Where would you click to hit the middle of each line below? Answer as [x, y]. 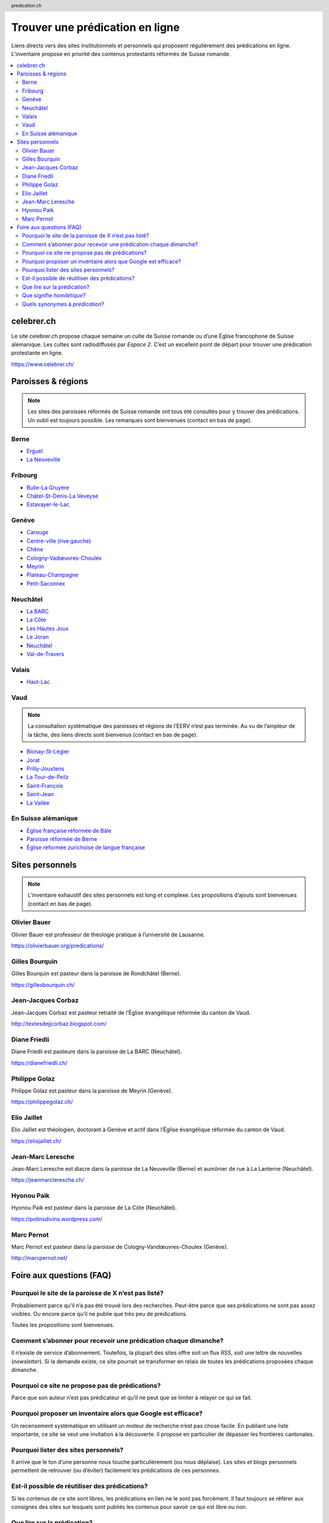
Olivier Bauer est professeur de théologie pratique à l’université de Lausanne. [108, 935]
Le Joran [37, 637]
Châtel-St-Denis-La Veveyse [62, 496]
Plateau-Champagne [52, 575]
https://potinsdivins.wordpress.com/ [57, 1219]
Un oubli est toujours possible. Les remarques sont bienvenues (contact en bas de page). [140, 420]
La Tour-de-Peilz [48, 777]
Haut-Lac [38, 682]
